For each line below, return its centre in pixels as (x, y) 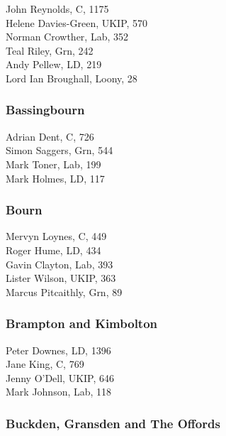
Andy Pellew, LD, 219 (54, 64)
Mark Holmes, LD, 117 (55, 178)
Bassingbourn (45, 110)
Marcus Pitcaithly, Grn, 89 (64, 291)
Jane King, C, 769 (45, 364)
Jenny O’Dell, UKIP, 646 (60, 377)
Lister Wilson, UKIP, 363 (61, 278)
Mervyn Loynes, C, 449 (56, 236)
